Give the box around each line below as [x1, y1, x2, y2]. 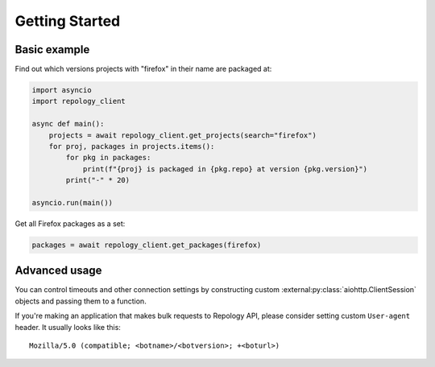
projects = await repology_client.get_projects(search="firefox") [48, 130, 317, 140]
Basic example [14, 43, 90, 56]
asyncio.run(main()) [31, 198, 113, 207]
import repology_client [31, 97, 126, 106]
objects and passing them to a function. [14, 296, 147, 306]
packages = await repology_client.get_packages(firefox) [31, 240, 262, 249]
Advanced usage [14, 264, 102, 278]
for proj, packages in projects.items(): [48, 142, 215, 151]
